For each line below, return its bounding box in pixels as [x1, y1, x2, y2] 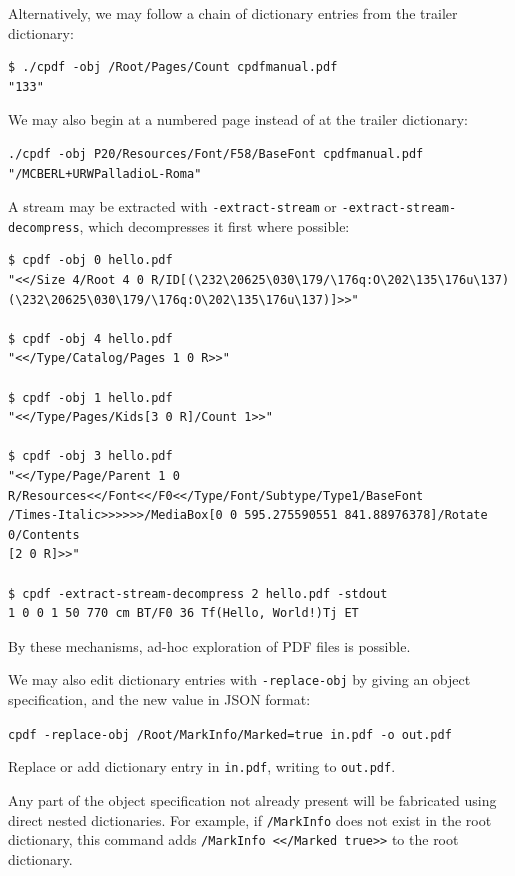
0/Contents [8, 527, 80, 542]
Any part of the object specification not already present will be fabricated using [8, 789, 497, 810]
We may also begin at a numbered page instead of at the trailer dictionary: [8, 109, 468, 130]
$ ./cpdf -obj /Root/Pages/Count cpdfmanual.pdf [8, 60, 338, 75]
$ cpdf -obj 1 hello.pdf [8, 390, 173, 405]
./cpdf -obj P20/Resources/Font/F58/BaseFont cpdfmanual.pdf [8, 146, 424, 161]
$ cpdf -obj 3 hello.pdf [8, 449, 173, 464]
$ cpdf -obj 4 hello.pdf [8, 331, 173, 346]
